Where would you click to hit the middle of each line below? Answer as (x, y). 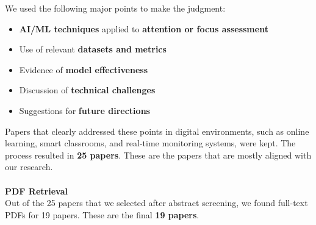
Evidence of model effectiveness (84, 69)
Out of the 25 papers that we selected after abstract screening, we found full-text (156, 203)
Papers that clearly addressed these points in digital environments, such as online (157, 131)
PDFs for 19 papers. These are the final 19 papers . (102, 214)
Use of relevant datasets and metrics (93, 49)
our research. (29, 167)
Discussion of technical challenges (87, 90)
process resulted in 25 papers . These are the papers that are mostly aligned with (158, 155)
